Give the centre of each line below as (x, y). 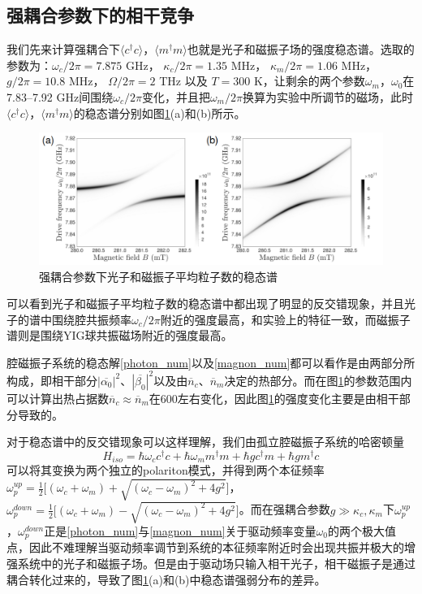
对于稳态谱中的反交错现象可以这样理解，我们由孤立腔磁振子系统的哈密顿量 (205, 442)
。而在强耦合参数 (284, 509)
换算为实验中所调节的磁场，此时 (327, 96)
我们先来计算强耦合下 (63, 49)
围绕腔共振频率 (91, 319)
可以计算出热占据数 (58, 398)
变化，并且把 (176, 96)
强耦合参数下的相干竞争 (100, 15)
